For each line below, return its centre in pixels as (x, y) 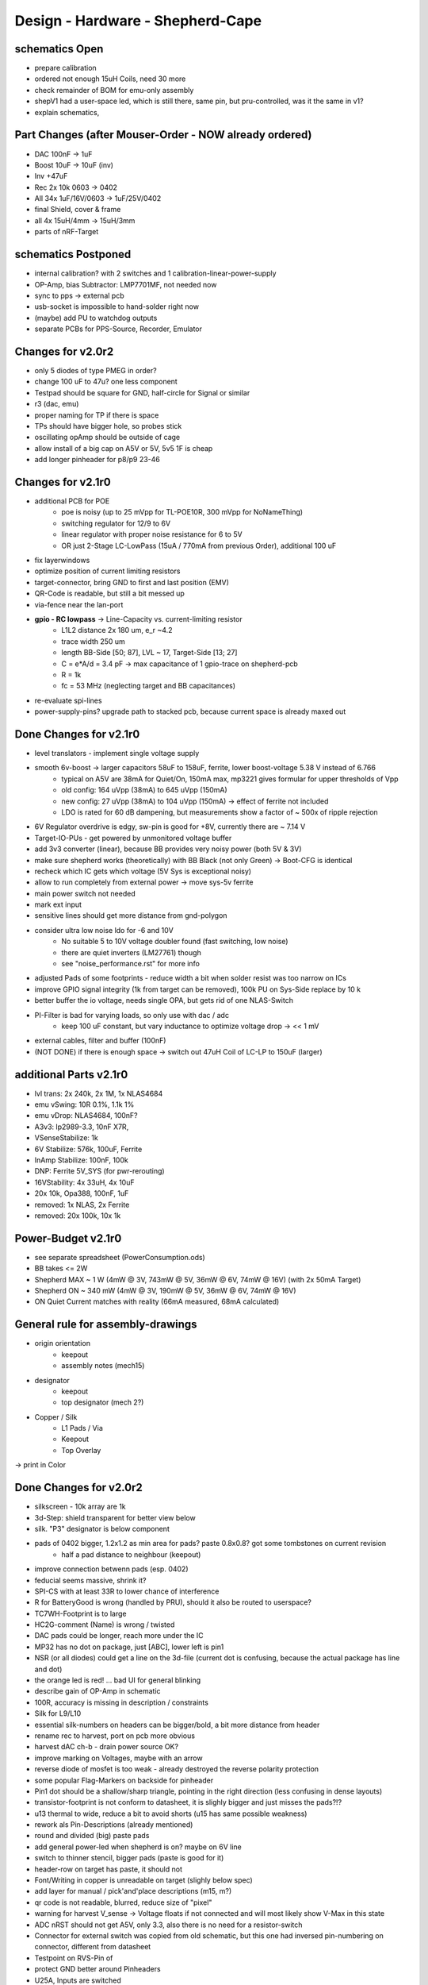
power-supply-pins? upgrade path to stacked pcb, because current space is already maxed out (190, 711)
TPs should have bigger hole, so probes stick (108, 426)
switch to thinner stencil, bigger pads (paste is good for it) (129, 1858)
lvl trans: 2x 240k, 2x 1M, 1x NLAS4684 (99, 1093)
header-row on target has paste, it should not (108, 1869)
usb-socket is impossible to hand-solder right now (117, 306)
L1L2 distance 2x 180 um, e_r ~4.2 (117, 630)
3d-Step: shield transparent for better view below (115, 1517)
